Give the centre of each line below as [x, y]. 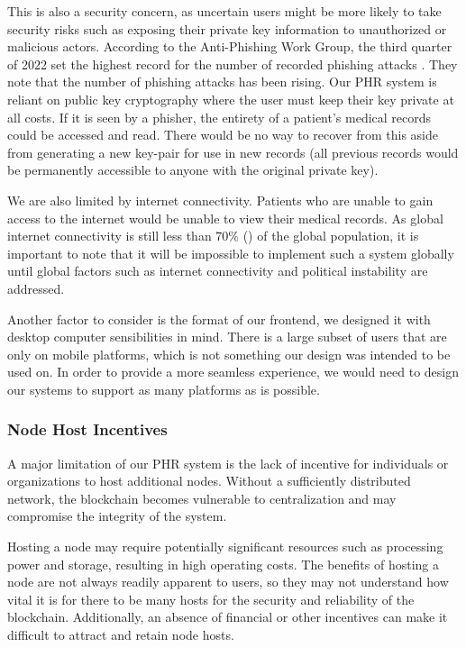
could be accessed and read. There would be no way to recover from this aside [223, 135]
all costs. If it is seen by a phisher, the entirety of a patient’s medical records [219, 117]
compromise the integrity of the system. [117, 516]
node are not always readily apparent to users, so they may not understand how [228, 582]
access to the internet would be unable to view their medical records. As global [225, 218]
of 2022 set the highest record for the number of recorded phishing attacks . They [233, 64]
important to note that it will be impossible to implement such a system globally [231, 253]
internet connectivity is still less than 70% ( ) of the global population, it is [213, 236]
